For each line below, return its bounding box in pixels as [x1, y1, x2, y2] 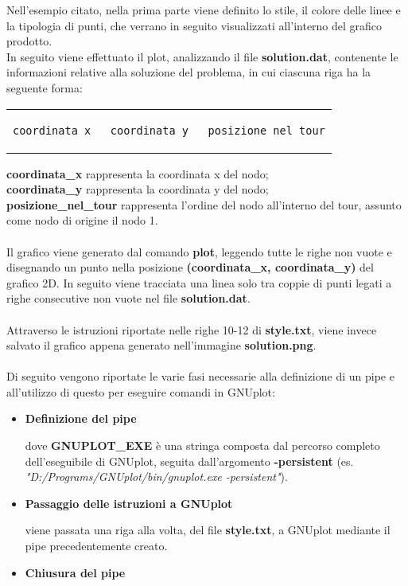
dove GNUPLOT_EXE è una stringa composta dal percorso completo [25, 437, 380, 454]
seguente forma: [6, 79, 83, 96]
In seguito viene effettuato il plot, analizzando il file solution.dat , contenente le [6, 48, 398, 64]
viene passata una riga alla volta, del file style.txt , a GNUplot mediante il [25, 522, 391, 538]
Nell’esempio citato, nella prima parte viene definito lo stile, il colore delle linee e [6, 2, 401, 18]
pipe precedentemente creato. [25, 537, 168, 554]
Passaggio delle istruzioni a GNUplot [25, 494, 233, 511]
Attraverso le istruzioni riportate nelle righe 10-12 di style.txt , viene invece [6, 321, 377, 338]
